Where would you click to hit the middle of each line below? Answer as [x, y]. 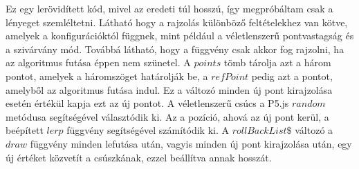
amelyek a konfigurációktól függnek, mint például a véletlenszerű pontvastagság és [180, 36]
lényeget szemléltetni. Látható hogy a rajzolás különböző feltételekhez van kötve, [177, 22]
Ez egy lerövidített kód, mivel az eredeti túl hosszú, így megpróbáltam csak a [169, 8]
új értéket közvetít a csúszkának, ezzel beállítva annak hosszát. [139, 157]
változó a [314, 130]
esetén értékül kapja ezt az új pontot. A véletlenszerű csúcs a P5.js [147, 103]
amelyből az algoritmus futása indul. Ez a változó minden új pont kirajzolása [169, 89]
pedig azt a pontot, [292, 76]
